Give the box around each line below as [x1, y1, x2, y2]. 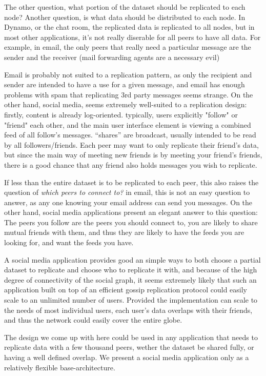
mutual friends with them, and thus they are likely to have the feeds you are [4, 227, 244, 238]
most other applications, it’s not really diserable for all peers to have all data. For [4, 31, 261, 42]
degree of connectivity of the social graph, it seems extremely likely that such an [4, 274, 257, 285]
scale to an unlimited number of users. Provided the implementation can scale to [4, 294, 258, 305]
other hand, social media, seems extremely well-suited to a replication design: [4, 99, 247, 110]
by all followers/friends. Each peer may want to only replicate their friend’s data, [4, 139, 259, 150]
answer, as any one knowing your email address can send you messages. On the [4, 196, 253, 207]
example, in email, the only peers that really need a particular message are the [4, 42, 251, 52]
